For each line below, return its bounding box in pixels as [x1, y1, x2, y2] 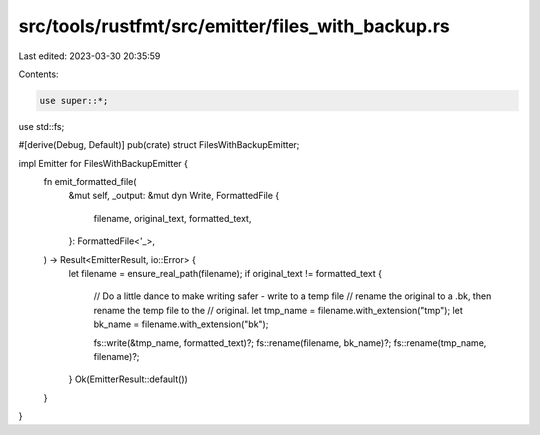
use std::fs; [18, 120, 65, 132]
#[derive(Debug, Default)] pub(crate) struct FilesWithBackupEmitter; [18, 139, 300, 151]
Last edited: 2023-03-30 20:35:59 [18, 50, 161, 62]
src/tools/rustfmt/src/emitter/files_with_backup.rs [18, 15, 450, 37]
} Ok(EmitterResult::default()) [68, 373, 189, 385]
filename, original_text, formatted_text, [93, 212, 252, 224]
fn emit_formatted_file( [43, 176, 137, 188]
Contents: [18, 68, 59, 80]
